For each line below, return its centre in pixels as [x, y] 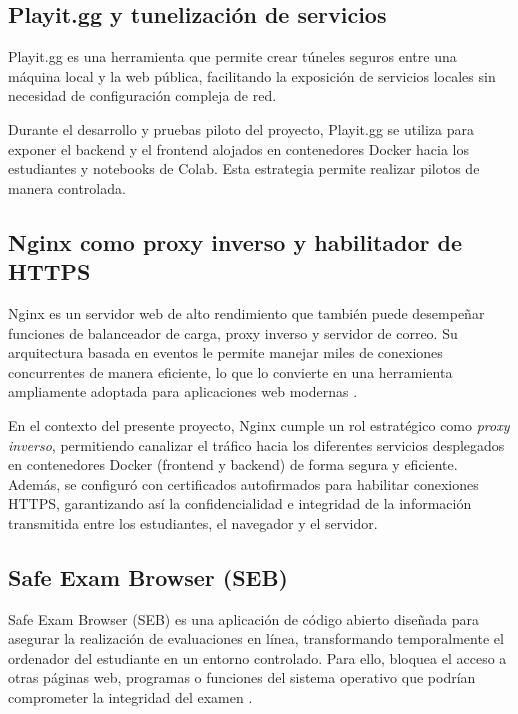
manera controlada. [67, 187]
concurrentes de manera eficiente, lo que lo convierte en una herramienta [230, 371]
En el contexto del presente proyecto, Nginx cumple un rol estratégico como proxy [259, 424]
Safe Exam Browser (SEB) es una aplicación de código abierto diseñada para [243, 618]
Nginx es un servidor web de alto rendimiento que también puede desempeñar [246, 312]
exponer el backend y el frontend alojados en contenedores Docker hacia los [239, 148]
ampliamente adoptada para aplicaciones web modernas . [183, 391]
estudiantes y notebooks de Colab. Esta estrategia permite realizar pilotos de [244, 168]
